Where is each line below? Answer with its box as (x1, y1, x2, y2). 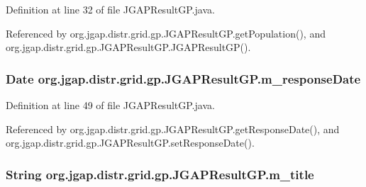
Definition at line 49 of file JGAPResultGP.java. (6, 98, 215, 112)
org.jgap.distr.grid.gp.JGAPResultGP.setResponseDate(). (6, 135, 255, 150)
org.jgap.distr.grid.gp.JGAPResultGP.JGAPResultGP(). (6, 40, 251, 55)
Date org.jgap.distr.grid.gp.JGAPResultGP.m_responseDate (6, 69, 361, 87)
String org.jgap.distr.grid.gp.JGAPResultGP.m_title (6, 165, 314, 183)
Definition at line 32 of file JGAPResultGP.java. (6, 2, 215, 16)
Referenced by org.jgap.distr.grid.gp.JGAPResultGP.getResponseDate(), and (6, 121, 340, 136)
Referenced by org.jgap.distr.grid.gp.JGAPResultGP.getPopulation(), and (6, 25, 326, 40)
